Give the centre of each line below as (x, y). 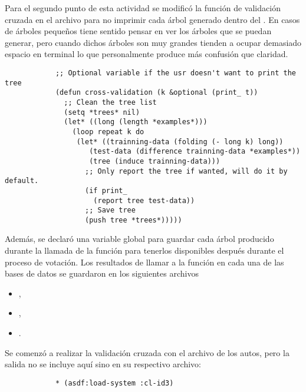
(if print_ (106, 190)
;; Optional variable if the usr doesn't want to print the (175, 73)
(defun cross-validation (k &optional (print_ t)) (157, 93)
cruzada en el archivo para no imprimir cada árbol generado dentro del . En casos (152, 19)
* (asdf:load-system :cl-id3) (114, 383)
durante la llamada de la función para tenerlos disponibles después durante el (144, 250)
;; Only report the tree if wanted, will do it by (186, 171)
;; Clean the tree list (110, 102)
